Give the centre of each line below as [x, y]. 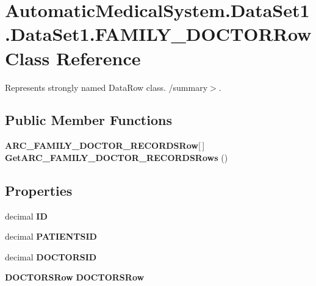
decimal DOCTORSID [51, 256]
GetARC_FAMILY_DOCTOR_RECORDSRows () [117, 157]
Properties [39, 190]
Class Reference [73, 58]
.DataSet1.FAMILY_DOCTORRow [158, 34]
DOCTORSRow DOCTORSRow [75, 277]
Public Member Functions [88, 120]
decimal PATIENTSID [51, 236]
